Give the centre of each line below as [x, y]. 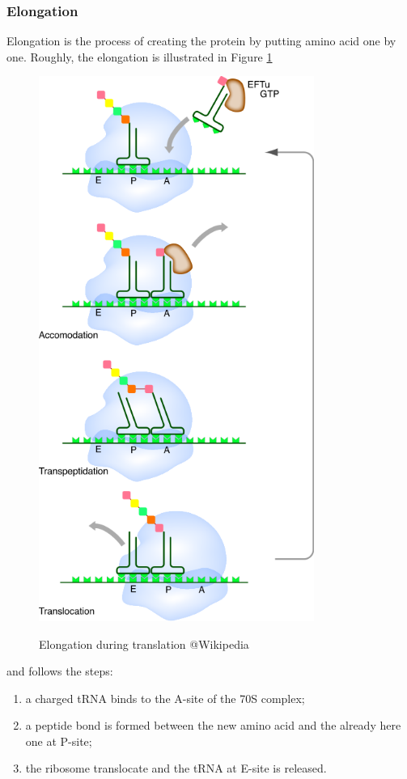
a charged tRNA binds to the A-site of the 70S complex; [165, 698]
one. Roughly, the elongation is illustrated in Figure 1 [140, 56]
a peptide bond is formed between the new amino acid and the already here [213, 725]
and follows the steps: [60, 671]
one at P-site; [59, 741]
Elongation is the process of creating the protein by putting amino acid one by [201, 41]
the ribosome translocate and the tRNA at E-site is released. [176, 768]
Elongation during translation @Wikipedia [144, 644]
